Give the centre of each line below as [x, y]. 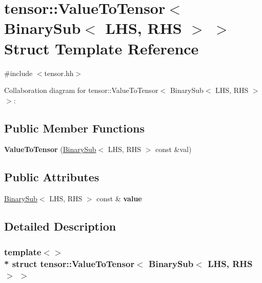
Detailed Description [60, 226]
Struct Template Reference [102, 48]
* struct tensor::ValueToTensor [69, 263]
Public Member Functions [74, 128]
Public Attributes [52, 177]
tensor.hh [59, 73]
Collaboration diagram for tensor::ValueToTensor [81, 90]
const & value [119, 199]
